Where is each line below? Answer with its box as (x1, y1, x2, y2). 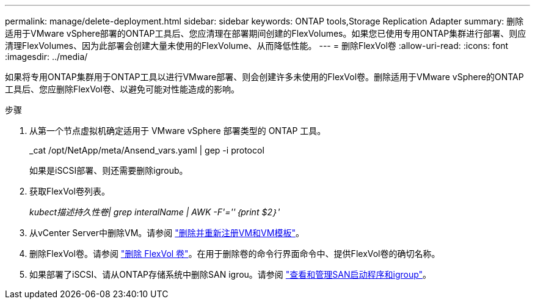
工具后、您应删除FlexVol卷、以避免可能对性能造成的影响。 (5, 84, 239, 94)
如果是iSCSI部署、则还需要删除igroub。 (29, 165, 188, 176)
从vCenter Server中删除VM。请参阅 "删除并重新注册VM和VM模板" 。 (29, 228, 304, 238)
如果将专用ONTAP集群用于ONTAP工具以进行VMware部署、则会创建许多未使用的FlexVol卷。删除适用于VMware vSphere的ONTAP (5, 72, 524, 82)
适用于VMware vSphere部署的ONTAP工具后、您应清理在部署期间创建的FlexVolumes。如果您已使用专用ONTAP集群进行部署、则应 (5, 28, 526, 39)
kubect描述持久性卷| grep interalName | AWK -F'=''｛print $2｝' (29, 207, 280, 217)
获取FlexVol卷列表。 (29, 186, 110, 196)
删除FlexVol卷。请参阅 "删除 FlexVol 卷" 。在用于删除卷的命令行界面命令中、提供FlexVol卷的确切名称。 (29, 248, 440, 259)
